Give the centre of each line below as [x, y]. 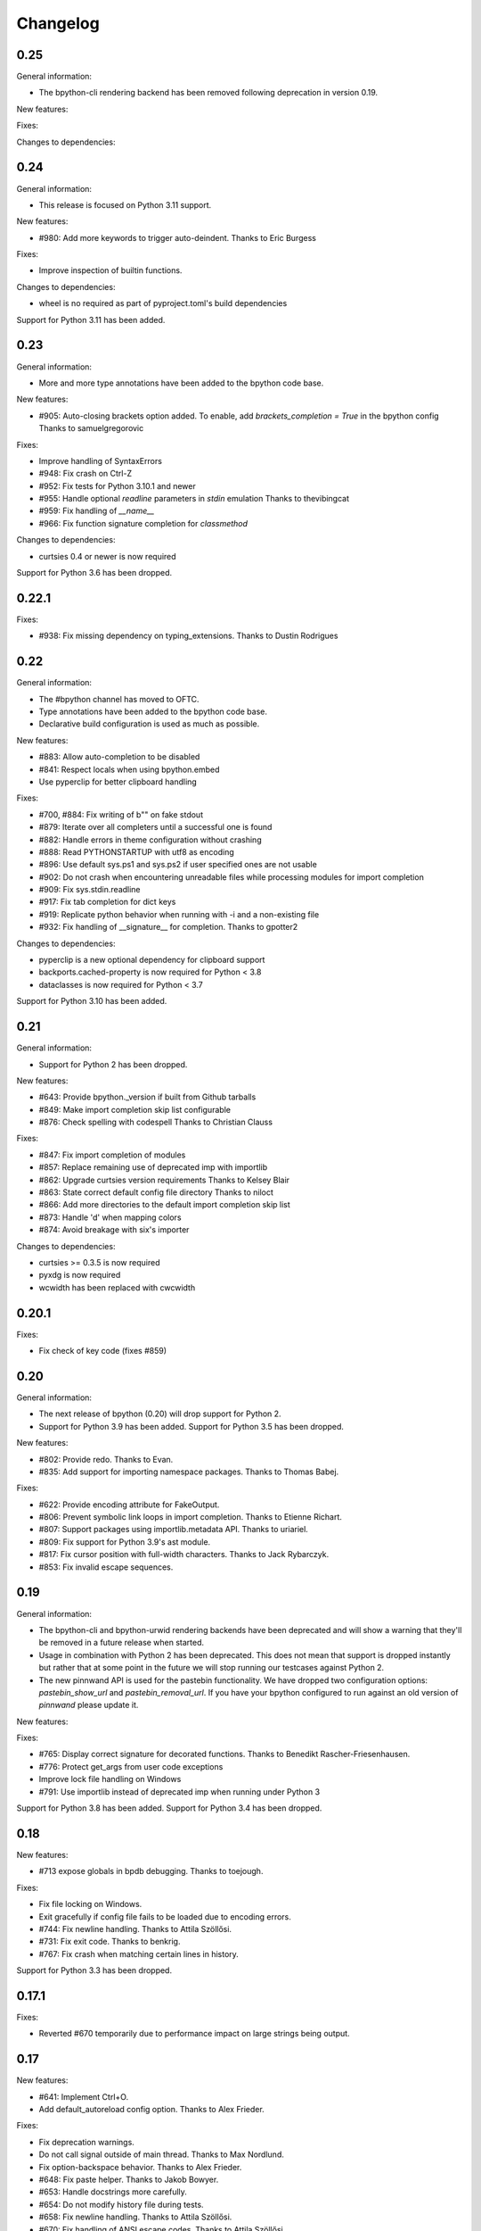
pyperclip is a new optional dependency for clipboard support [152, 960]
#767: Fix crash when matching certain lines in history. [139, 1953]
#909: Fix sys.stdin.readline [90, 890]
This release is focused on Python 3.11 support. [125, 204]
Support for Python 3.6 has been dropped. [94, 573]
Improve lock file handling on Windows [110, 1779]
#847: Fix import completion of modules [112, 1155]
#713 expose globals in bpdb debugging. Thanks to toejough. [151, 1871]
